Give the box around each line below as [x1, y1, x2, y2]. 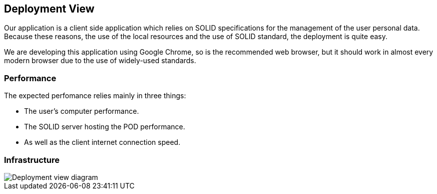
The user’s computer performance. [24, 107, 139, 116]
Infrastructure [4, 154, 60, 165]
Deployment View [4, 3, 95, 15]
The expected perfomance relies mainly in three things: [4, 91, 186, 100]
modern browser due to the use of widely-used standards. [4, 56, 196, 65]
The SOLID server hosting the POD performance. [24, 122, 185, 131]
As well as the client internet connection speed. [24, 138, 181, 147]
